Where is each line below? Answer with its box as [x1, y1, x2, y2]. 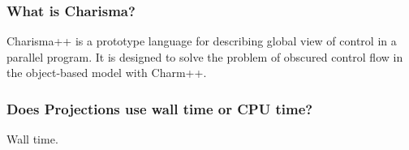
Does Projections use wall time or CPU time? [6, 98, 313, 118]
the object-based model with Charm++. [6, 64, 207, 81]
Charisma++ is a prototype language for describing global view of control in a [6, 32, 397, 49]
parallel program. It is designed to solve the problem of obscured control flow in [6, 48, 403, 65]
